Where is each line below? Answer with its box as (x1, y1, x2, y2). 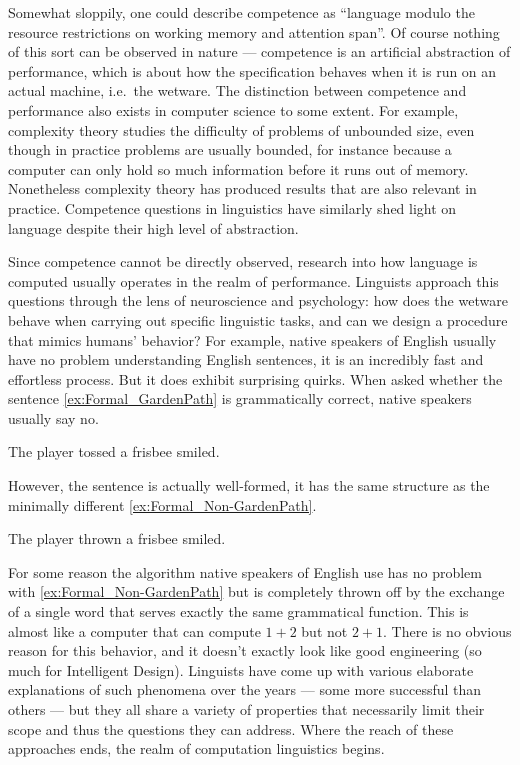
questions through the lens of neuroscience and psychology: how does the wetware (8, 290, 508, 311)
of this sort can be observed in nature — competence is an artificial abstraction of (8, 41, 511, 62)
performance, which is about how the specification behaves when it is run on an (8, 60, 497, 81)
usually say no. (8, 407, 99, 428)
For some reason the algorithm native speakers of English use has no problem (8, 561, 482, 582)
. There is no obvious (383, 620, 512, 641)
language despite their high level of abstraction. (8, 217, 299, 238)
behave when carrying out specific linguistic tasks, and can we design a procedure (8, 309, 508, 330)
